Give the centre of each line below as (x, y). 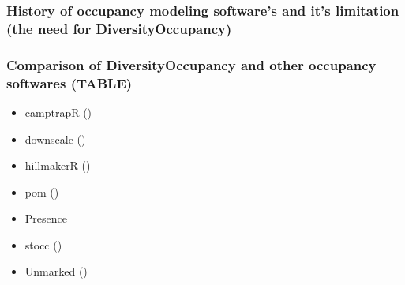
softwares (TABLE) (69, 82)
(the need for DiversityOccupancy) (119, 28)
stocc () (43, 244)
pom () (42, 191)
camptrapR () (58, 112)
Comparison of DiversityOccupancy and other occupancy (191, 64)
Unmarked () (56, 271)
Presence (46, 218)
